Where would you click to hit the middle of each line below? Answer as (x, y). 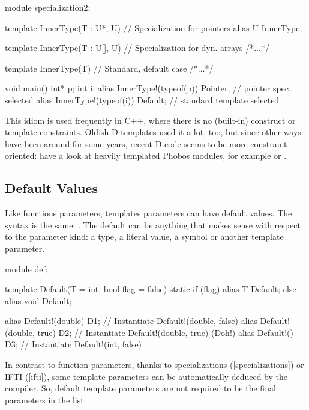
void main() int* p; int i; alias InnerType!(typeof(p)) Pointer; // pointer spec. (148, 88)
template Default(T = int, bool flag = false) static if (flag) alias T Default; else (151, 289)
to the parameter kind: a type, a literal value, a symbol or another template (144, 237)
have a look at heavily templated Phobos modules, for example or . (163, 155)
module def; (26, 268)
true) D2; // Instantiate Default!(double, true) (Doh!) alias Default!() (165, 332)
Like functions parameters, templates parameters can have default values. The (148, 213)
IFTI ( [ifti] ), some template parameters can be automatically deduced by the (146, 376)
